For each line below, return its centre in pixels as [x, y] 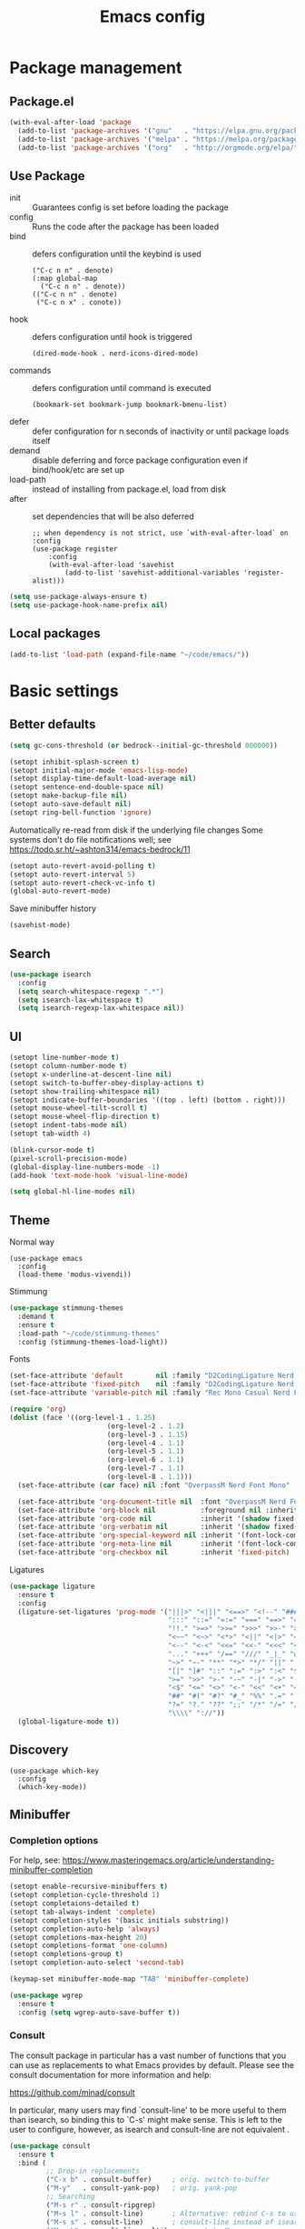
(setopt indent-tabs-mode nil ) [69, 1125]
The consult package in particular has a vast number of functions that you [148, 2055]
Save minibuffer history [53, 909]
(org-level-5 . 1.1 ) [145, 1452]
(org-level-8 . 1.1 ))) [150, 1477]
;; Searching [70, 2197]
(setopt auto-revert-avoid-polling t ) [83, 865]
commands [30, 371]
